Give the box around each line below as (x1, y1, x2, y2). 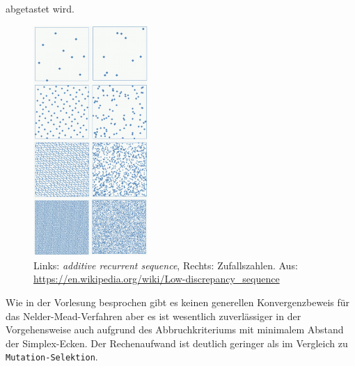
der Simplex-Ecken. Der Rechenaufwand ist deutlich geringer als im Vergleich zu (6, 335, 348, 350)
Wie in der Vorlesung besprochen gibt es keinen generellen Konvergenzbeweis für (6, 295, 350, 310)
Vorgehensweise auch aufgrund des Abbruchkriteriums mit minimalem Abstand (6, 322, 344, 337)
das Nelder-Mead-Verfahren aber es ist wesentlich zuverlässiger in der (6, 308, 301, 323)
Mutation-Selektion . (6, 349, 98, 364)
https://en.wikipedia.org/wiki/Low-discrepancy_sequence (33, 271, 280, 286)
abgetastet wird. (6, 1, 74, 15)
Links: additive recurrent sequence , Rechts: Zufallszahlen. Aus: (33, 257, 298, 272)
